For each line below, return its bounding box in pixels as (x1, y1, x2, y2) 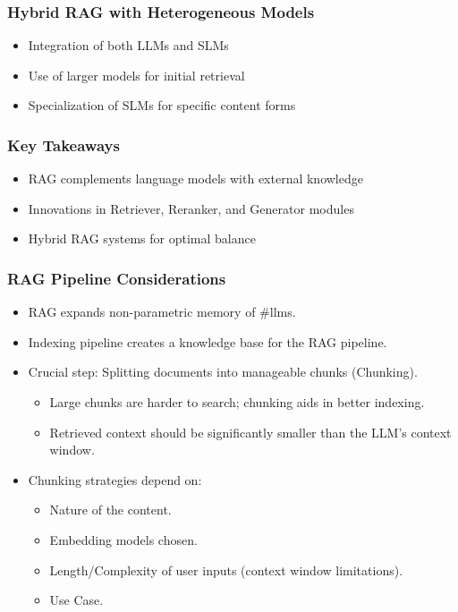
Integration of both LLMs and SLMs (28, 36, 229, 55)
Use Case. (49, 591, 104, 609)
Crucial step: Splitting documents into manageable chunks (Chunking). (28, 362, 418, 381)
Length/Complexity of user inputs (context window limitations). (49, 560, 403, 579)
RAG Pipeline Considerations (7, 267, 226, 289)
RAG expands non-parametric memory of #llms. (28, 302, 296, 321)
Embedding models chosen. (49, 530, 198, 548)
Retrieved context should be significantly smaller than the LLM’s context (49, 422, 452, 441)
